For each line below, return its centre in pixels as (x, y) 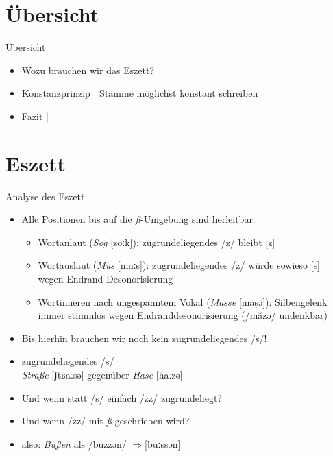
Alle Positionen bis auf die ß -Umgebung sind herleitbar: (138, 219)
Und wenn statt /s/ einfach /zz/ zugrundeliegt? (122, 397)
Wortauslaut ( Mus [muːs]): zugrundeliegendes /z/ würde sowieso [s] (179, 265)
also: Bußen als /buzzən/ (74, 443)
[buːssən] (163, 443)
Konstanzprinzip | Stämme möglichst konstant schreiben (140, 93)
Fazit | (35, 116)
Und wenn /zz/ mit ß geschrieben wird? (106, 421)
